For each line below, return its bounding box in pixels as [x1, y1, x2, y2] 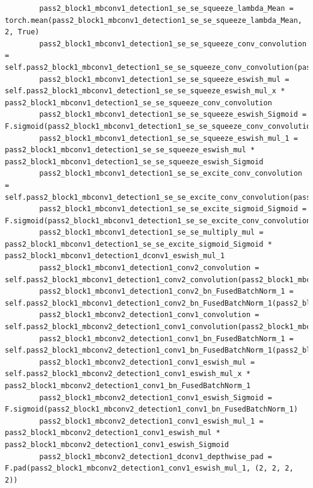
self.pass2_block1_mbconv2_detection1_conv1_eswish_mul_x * [5, 369, 251, 378]
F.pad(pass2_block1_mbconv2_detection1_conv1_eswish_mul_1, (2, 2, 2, [5, 464, 294, 473]
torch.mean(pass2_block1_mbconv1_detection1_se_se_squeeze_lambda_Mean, [5, 16, 302, 25]
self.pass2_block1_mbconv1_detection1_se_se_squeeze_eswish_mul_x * [5, 87, 285, 96]
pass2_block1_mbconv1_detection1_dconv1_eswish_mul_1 [5, 252, 225, 261]
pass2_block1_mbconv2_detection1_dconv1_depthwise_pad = [39, 452, 272, 461]
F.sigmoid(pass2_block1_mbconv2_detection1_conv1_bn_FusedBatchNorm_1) [5, 405, 298, 414]
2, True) [5, 28, 40, 37]
